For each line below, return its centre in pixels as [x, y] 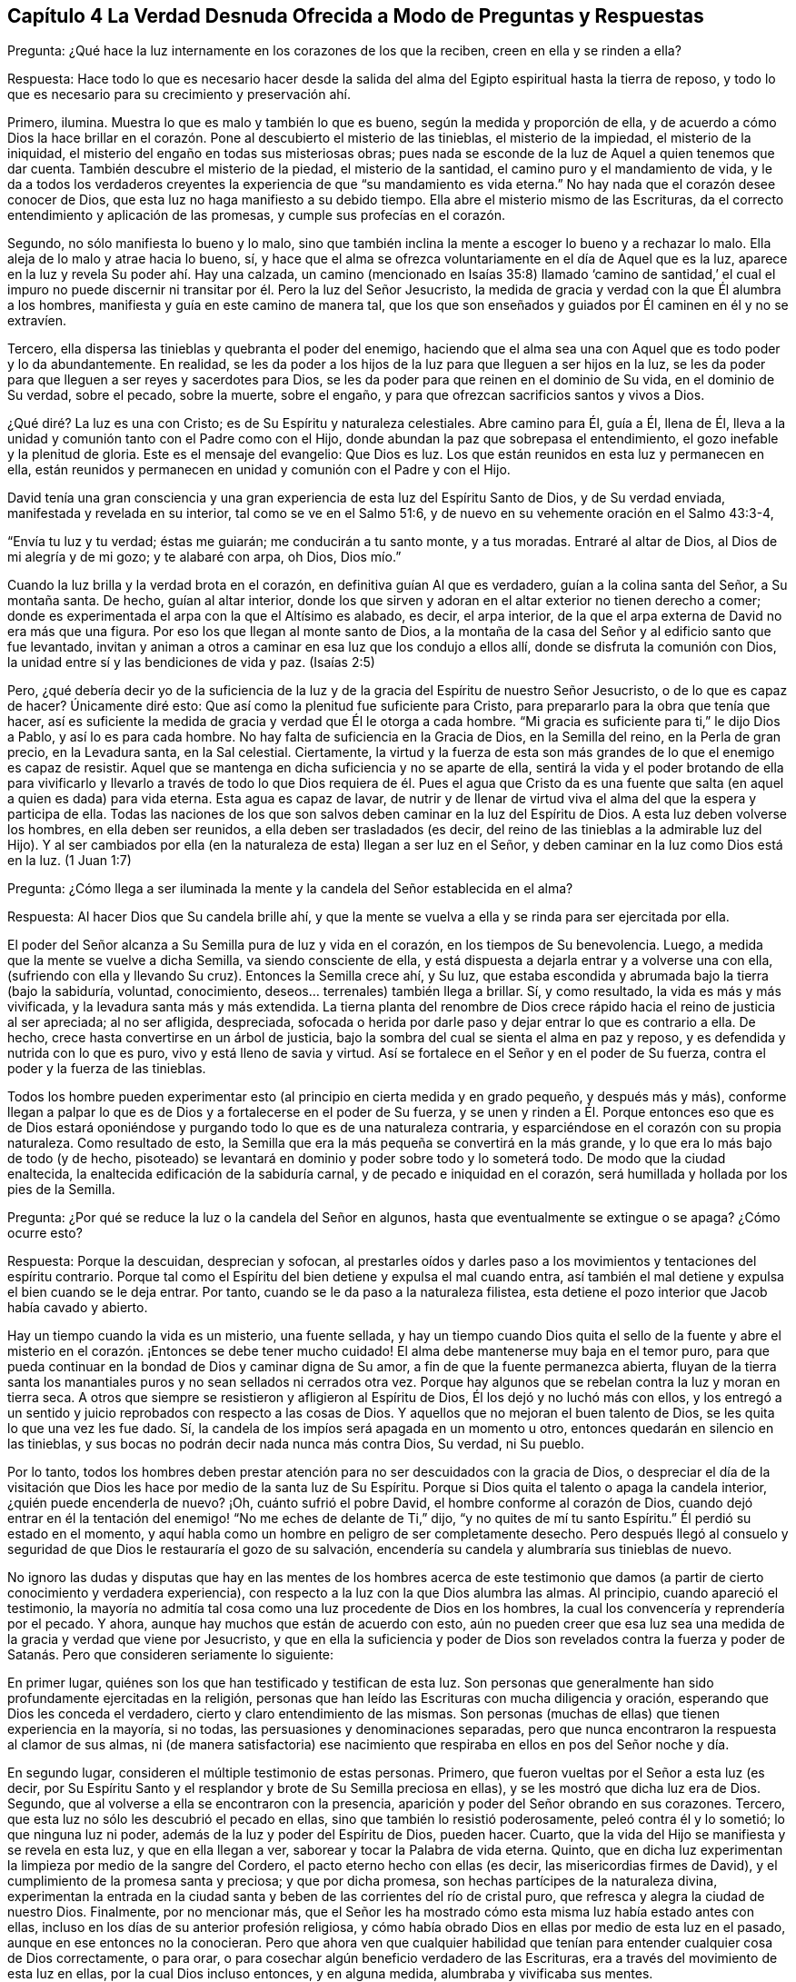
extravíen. [37, 321]
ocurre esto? [45, 1233]
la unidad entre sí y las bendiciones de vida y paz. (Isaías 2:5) [191, 662]
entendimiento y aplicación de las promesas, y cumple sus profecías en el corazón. [256, 215]
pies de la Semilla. [61, 1190]
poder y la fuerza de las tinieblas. [107, 1069]
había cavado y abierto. [78, 1308]
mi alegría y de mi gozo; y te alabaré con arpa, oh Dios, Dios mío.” [204, 557]
